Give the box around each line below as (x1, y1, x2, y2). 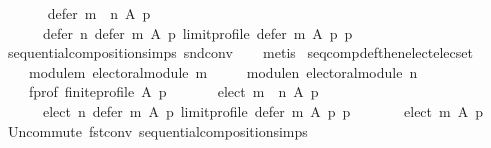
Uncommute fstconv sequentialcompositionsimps (7, 120, 308, 141)
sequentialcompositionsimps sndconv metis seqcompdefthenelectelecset (7, 42, 473, 63)
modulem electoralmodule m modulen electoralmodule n (28, 61, 418, 82)
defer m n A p (47, 3, 151, 23)
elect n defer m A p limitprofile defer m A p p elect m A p (42, 100, 483, 121)
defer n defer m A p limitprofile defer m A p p (42, 22, 353, 43)
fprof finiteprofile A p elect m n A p (28, 81, 319, 102)
